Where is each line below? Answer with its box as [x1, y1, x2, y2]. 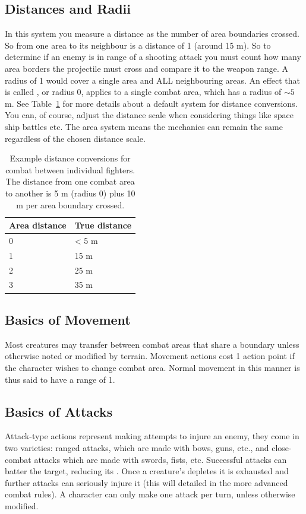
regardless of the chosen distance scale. [5, 132, 146, 144]
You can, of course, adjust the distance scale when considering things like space [5, 109, 294, 121]
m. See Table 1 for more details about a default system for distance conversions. [5, 97, 298, 109]
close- [272, 441, 292, 453]
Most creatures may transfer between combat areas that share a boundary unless [5, 338, 299, 350]
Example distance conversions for [10, 152, 131, 164]
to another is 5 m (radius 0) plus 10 [5, 186, 135, 199]
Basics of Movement [5, 310, 131, 328]
